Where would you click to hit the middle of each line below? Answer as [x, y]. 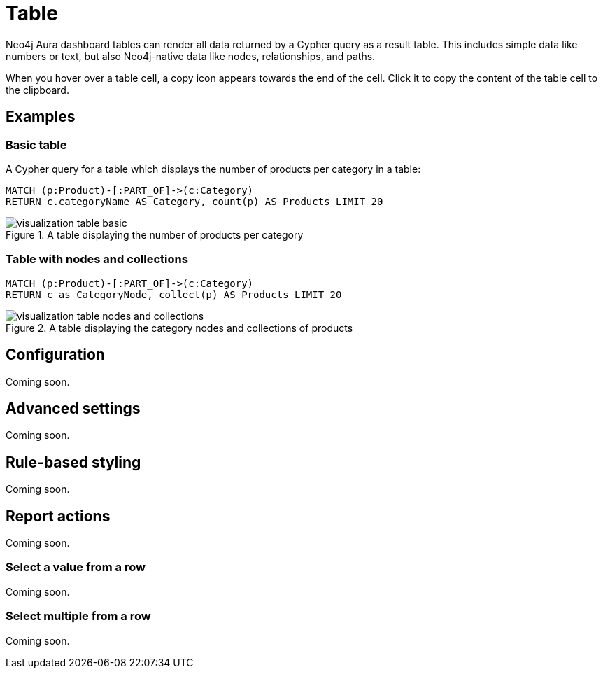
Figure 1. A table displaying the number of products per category [155, 234]
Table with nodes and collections [97, 259]
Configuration [55, 355]
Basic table [36, 145]
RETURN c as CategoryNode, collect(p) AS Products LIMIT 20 [174, 294]
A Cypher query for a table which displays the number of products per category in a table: [213, 169]
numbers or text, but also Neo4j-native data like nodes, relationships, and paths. [191, 56]
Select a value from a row [76, 567]
